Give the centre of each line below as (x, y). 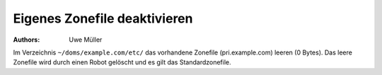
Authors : (27, 40)
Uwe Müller (86, 40)
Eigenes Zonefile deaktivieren (103, 18)
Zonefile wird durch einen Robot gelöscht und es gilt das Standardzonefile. (122, 62)
